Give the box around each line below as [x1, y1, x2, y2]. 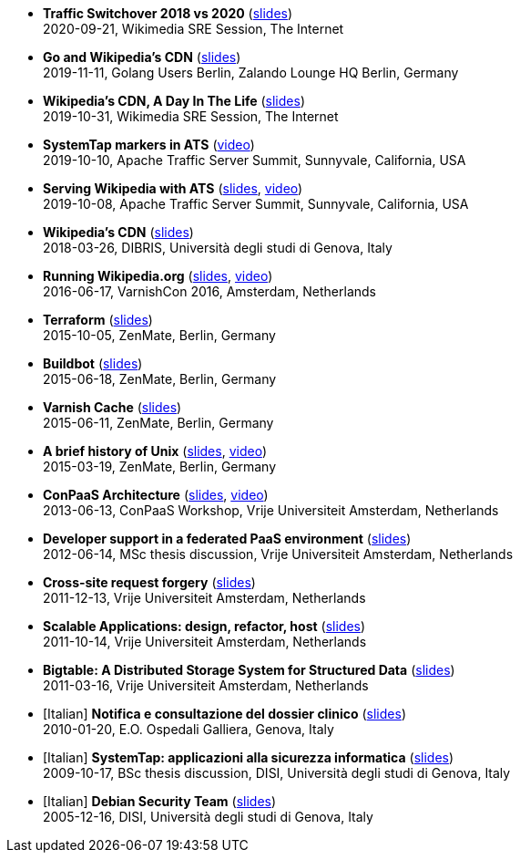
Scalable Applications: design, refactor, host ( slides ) [43, 618, 366, 634]
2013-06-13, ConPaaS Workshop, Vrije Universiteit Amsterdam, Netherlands [43, 503, 499, 518]
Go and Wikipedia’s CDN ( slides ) [43, 49, 241, 65]
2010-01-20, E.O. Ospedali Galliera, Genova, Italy [43, 721, 334, 737]
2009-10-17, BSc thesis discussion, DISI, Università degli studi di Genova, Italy [43, 765, 511, 781]
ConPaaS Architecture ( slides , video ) [43, 487, 269, 503]
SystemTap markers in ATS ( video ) [43, 137, 255, 152]
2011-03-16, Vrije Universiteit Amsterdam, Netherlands [43, 678, 369, 693]
